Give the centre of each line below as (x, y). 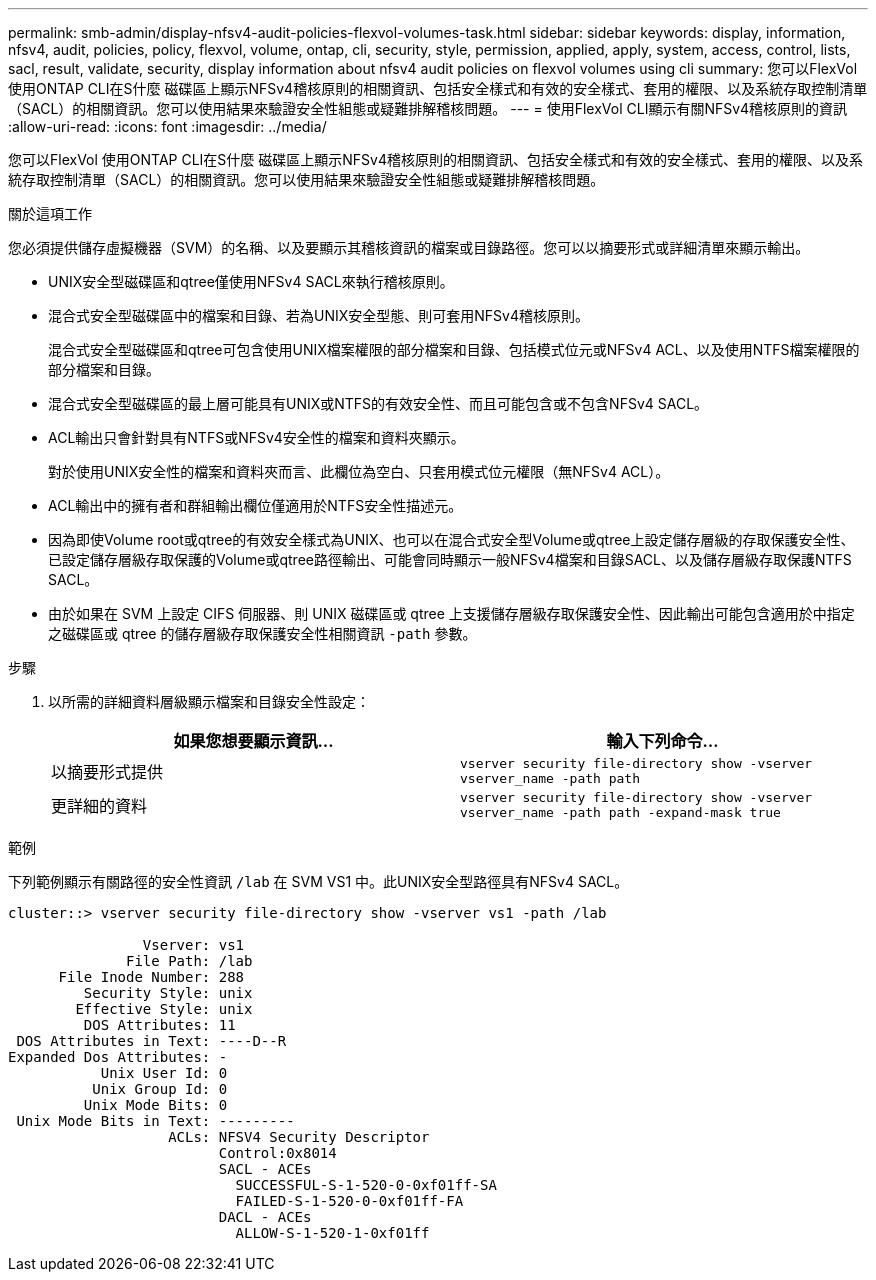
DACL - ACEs (265, 1217)
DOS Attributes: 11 (159, 1025)
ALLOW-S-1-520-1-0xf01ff (332, 1233)
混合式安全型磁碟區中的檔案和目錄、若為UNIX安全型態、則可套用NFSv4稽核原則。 (318, 315)
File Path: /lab (189, 961)
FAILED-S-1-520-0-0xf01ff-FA (349, 1201)
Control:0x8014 (277, 1153)
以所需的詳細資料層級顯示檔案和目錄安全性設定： (209, 701)
